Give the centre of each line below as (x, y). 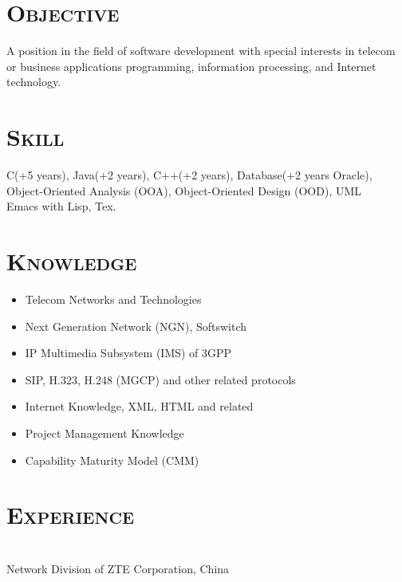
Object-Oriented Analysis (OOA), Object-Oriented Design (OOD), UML (184, 190)
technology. (34, 82)
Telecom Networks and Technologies (113, 299)
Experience (71, 515)
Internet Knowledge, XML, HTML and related (139, 406)
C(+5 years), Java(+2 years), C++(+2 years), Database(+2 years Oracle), (189, 175)
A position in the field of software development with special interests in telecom (201, 51)
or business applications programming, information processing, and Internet (191, 66)
